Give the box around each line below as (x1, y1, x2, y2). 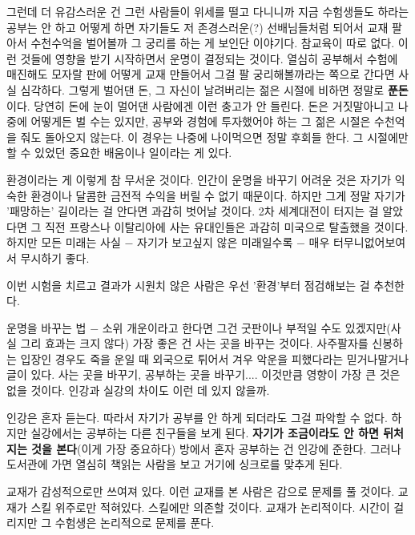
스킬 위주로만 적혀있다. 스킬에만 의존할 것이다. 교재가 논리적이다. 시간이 (30, 498, 390, 515)
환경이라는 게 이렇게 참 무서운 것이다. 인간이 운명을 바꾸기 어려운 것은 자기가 (6, 171, 392, 187)
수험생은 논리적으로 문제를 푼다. (54, 514, 215, 531)
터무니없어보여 (332, 234, 406, 251)
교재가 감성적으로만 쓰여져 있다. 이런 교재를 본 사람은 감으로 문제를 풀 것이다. (6, 483, 395, 500)
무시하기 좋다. (20, 249, 90, 266)
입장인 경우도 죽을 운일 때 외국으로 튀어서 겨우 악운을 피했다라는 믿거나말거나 (20, 350, 409, 367)
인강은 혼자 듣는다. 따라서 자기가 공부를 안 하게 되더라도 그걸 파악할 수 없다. (6, 408, 388, 425)
